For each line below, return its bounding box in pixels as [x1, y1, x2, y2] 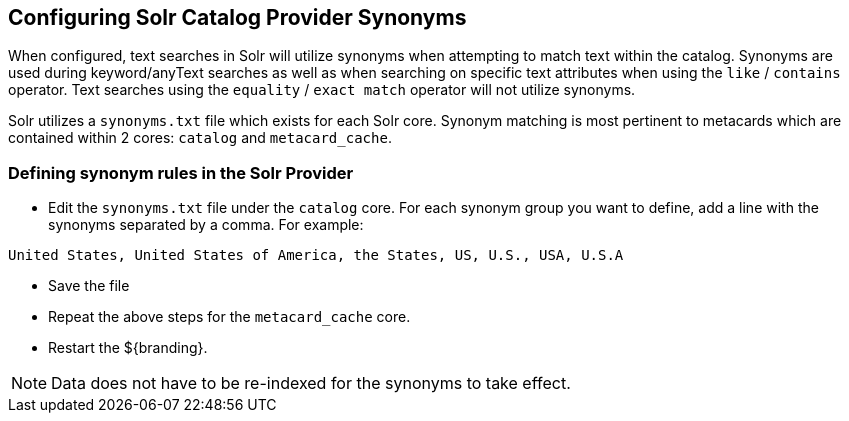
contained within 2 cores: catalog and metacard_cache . [8, 129, 392, 147]
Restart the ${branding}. [48, 339, 208, 357]
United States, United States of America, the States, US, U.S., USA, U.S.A [8, 247, 624, 264]
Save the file [48, 277, 130, 295]
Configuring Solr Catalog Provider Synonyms [8, 5, 467, 30]
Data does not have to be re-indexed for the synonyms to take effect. [51, 373, 571, 394]
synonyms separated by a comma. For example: [48, 216, 364, 234]
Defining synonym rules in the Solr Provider [8, 162, 354, 183]
